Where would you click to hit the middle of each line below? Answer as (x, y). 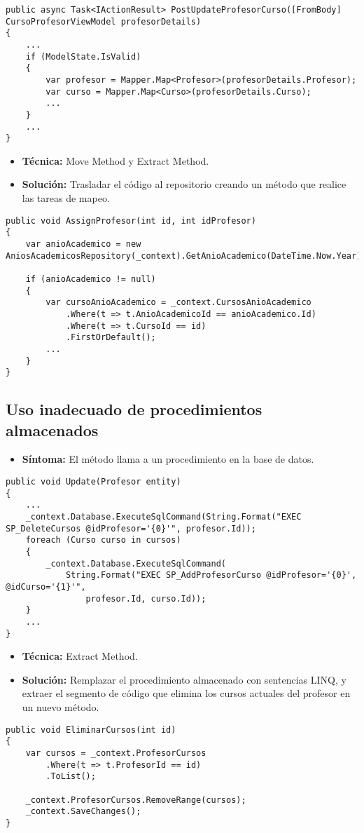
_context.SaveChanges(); (83, 812)
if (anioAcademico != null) (91, 279)
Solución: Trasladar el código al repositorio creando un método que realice (184, 184)
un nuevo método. (61, 707)
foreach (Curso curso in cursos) (103, 540)
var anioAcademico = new (83, 244)
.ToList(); (71, 777)
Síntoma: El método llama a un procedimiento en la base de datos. (168, 459)
